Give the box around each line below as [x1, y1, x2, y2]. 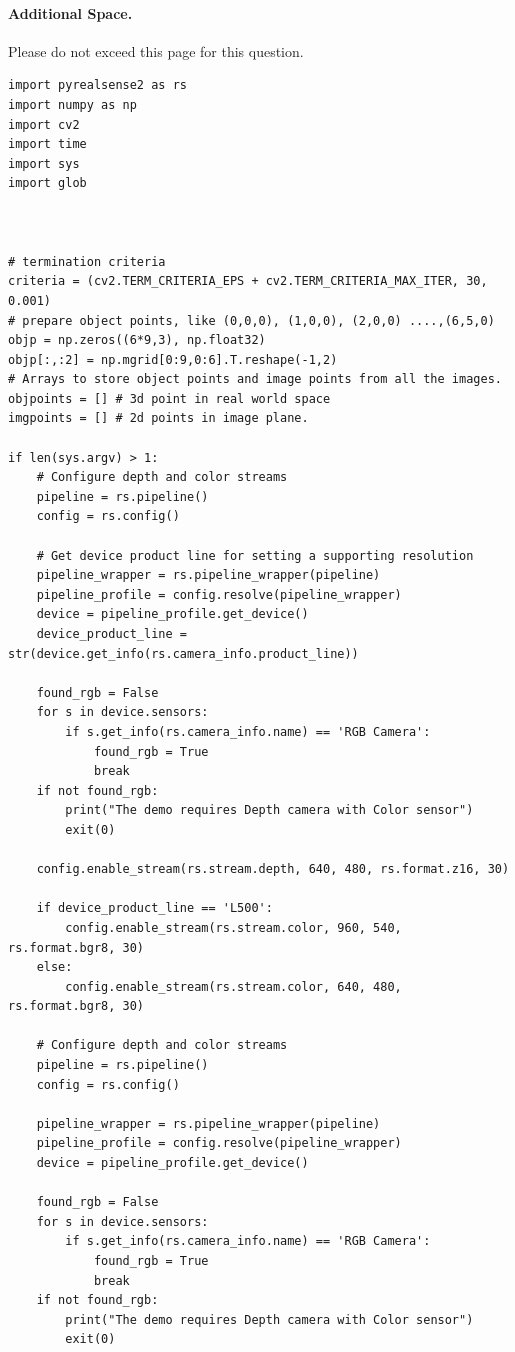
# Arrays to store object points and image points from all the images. [8, 372, 502, 387]
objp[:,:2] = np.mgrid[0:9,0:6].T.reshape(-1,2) [8, 352, 338, 367]
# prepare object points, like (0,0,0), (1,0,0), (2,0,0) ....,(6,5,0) [8, 313, 495, 328]
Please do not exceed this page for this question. [8, 40, 304, 61]
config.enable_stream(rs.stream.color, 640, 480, [65, 979, 402, 994]
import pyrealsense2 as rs [8, 78, 187, 93]
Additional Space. [8, 2, 133, 23]
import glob [8, 176, 87, 191]
